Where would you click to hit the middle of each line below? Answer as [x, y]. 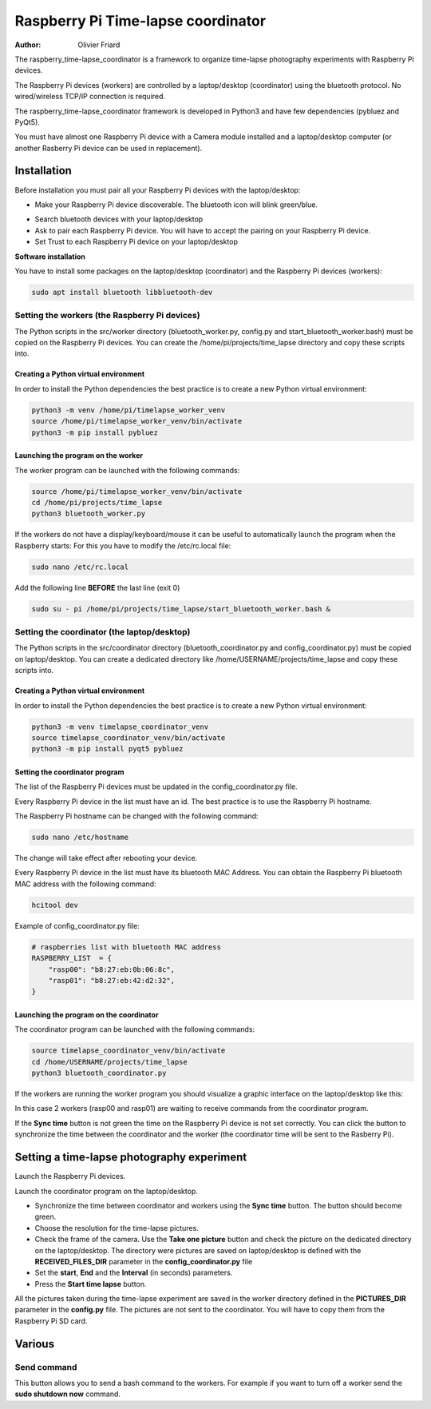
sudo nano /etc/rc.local [80, 567]
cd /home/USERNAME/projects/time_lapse [109, 1062]
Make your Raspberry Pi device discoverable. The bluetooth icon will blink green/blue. [176, 205]
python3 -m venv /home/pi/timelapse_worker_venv [129, 410]
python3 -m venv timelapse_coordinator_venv [120, 726]
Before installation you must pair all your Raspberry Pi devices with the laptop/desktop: [158, 190]
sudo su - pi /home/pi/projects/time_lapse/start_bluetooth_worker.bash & [181, 609]
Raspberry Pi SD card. [51, 1321]
